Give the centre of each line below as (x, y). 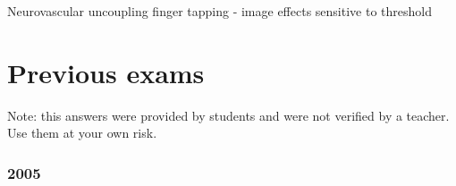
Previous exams (106, 72)
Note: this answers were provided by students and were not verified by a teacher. (228, 115)
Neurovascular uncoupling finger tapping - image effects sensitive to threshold (220, 11)
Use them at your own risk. (82, 133)
